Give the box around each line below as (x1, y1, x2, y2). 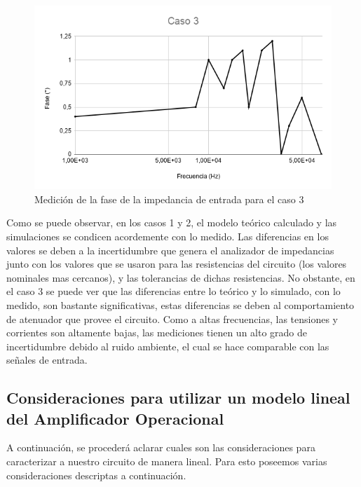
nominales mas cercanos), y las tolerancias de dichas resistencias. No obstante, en (6, 270, 355, 284)
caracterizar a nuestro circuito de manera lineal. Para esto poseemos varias (6, 454, 327, 469)
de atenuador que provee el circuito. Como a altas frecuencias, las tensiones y (6, 311, 338, 326)
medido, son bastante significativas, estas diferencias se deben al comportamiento (6, 297, 355, 312)
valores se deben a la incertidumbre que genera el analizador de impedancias (6, 242, 334, 257)
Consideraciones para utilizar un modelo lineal (6, 387, 350, 409)
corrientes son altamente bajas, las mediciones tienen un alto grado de (6, 325, 308, 340)
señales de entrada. (6, 352, 88, 367)
